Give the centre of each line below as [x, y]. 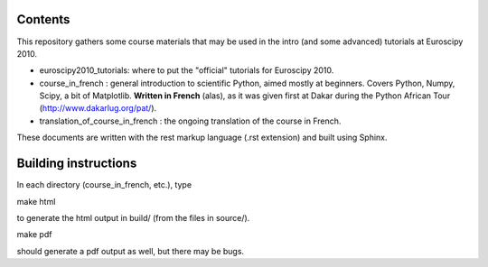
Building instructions [77, 164]
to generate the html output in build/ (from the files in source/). [133, 217]
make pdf [34, 235]
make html [36, 201]
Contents [43, 19]
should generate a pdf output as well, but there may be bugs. [130, 251]
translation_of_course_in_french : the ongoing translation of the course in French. [190, 121]
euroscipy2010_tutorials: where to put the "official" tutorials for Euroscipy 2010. [187, 70]
